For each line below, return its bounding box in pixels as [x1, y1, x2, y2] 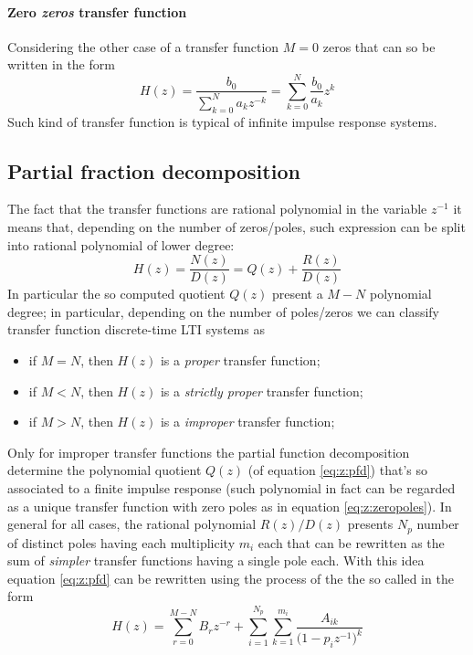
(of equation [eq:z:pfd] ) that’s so [247, 460, 427, 480]
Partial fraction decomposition [7, 156, 300, 185]
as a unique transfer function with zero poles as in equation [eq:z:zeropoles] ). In [7, 496, 452, 515]
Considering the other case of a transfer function [7, 37, 279, 56]
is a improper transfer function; [160, 412, 335, 431]
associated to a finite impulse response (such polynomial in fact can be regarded [7, 478, 456, 497]
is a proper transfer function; [160, 350, 321, 369]
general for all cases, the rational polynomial [7, 514, 257, 534]
